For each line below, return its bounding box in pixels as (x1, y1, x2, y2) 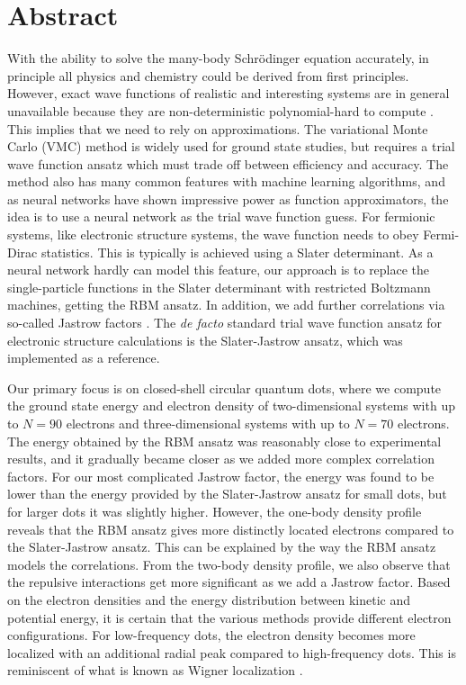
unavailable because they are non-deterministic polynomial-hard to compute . (7, 101, 434, 120)
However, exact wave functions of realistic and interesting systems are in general (7, 84, 450, 103)
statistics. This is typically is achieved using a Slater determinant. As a (40, 242, 434, 261)
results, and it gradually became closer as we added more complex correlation (7, 449, 435, 468)
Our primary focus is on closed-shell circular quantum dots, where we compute (7, 378, 442, 397)
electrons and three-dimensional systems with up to (66, 414, 350, 432)
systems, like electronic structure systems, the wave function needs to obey (7, 225, 419, 244)
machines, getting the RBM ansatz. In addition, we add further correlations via (7, 295, 445, 314)
